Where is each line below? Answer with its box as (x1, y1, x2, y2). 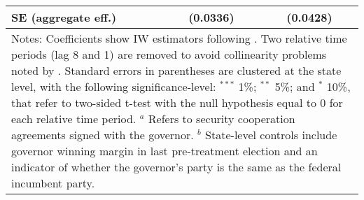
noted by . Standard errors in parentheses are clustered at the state (11, 62, 342, 78)
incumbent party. (11, 175, 95, 191)
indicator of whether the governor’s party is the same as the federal (11, 159, 342, 175)
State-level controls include (205, 127, 337, 143)
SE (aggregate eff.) (11, 9, 117, 25)
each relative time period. (11, 110, 136, 127)
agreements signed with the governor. (11, 127, 194, 143)
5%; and (274, 78, 315, 94)
